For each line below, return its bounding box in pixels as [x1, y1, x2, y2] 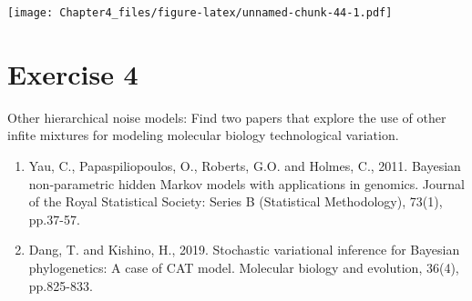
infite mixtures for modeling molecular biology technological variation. [7, 125, 399, 145]
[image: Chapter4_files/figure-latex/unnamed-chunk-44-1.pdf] [7, 6, 393, 19]
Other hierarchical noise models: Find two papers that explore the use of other [7, 107, 446, 126]
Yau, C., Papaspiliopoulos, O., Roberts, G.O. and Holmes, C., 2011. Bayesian [28, 156, 461, 175]
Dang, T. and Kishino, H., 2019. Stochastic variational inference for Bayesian [28, 240, 460, 259]
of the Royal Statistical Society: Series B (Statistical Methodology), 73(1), [28, 192, 443, 211]
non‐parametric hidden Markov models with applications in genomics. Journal [28, 174, 465, 193]
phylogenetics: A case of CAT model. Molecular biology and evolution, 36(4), [28, 257, 459, 276]
